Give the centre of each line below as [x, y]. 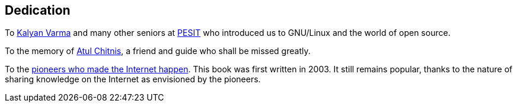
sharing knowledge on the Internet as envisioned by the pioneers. [133, 79]
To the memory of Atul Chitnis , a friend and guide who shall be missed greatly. [158, 51]
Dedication [38, 10]
